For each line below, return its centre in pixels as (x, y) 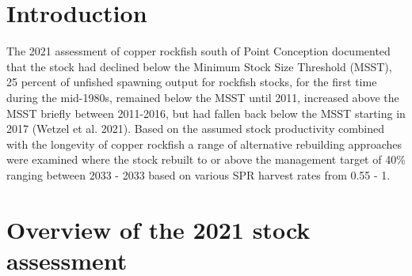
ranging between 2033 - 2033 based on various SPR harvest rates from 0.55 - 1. (198, 174)
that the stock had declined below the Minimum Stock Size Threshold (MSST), (199, 66)
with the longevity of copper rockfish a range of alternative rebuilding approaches (204, 144)
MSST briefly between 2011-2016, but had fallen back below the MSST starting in (206, 113)
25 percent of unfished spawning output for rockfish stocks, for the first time (192, 82)
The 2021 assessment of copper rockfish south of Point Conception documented (198, 51)
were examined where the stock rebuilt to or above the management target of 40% (206, 159)
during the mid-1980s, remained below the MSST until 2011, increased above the (203, 97)
